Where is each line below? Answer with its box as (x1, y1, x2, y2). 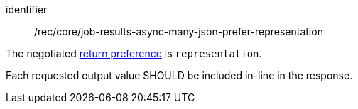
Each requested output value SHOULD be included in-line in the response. (6, 69, 353, 81)
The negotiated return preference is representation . (6, 47, 262, 59)
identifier (6, 4, 48, 16)
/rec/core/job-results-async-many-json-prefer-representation (34, 25, 323, 38)
